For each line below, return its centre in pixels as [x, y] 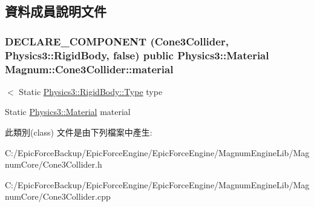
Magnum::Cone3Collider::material [89, 69]
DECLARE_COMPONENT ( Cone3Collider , [117, 41]
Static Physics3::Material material [68, 112]
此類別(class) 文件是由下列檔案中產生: [79, 132]
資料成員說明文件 [56, 11]
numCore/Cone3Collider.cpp [58, 196]
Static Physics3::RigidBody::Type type [91, 91]
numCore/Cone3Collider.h [54, 164]
